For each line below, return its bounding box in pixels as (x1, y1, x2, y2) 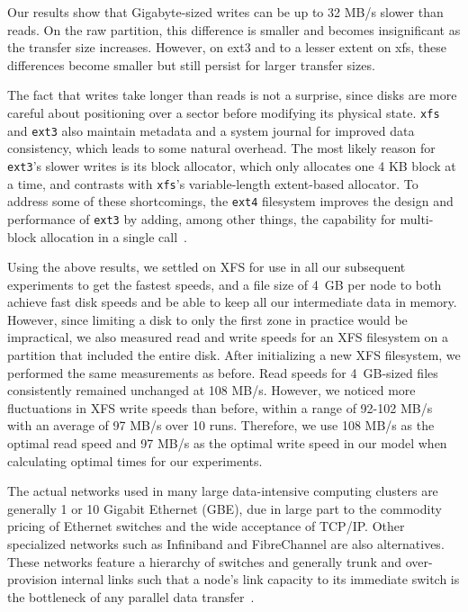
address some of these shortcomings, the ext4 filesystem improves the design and (7, 192, 454, 211)
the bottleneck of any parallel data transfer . (7, 587, 255, 606)
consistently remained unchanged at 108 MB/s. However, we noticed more (7, 381, 416, 400)
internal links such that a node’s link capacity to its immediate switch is (61, 570, 460, 589)
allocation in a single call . (40, 227, 187, 246)
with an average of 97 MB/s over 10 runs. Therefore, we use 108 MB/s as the (7, 416, 435, 435)
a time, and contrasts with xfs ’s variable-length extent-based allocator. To (7, 174, 418, 193)
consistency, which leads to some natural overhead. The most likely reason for (7, 139, 436, 157)
